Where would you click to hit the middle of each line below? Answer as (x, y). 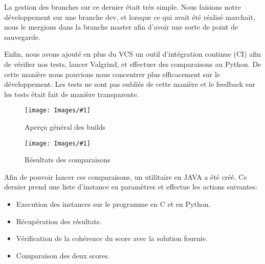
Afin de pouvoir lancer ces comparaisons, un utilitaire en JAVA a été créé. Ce (126, 176)
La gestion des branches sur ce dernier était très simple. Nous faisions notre (123, 7)
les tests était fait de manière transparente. (72, 94)
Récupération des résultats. (59, 221)
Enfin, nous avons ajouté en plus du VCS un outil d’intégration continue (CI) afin (132, 54)
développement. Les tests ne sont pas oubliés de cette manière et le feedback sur (130, 84)
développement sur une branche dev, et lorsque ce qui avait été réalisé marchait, (130, 17)
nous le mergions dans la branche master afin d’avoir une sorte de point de (121, 27)
